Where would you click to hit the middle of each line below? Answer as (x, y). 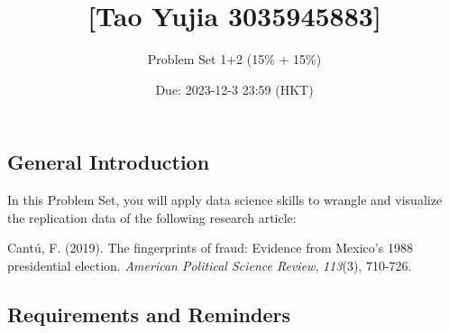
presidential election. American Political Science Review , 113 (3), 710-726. (210, 265)
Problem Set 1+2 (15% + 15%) (234, 59)
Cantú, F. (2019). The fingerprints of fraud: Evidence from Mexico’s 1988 (210, 248)
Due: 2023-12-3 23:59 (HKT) (234, 89)
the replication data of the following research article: (152, 217)
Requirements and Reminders (149, 314)
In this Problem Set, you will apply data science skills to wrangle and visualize (225, 200)
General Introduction (109, 162)
